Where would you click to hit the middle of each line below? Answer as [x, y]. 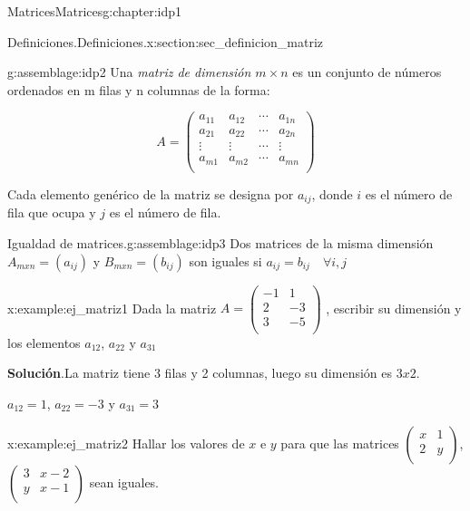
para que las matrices [340, 443]
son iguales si [225, 260]
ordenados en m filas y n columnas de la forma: [139, 89]
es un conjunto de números [367, 72]
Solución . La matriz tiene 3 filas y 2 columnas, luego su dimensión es [200, 373]
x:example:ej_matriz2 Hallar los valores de [126, 443]
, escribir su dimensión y [394, 308]
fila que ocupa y [52, 212]
